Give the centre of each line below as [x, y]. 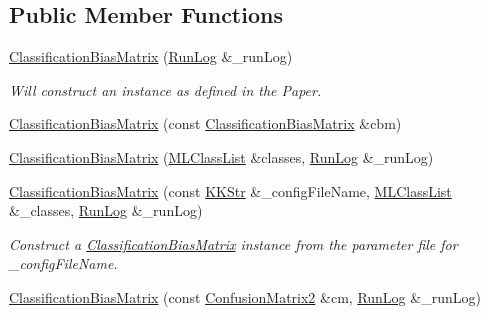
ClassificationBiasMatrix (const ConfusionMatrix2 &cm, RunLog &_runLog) [245, 296]
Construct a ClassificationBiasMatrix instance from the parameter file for [233, 243]
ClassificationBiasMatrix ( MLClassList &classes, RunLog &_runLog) [221, 156]
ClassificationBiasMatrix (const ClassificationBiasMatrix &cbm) [205, 123]
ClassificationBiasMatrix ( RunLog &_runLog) [151, 56]
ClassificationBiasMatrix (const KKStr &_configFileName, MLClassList [230, 190]
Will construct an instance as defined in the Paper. [165, 89]
